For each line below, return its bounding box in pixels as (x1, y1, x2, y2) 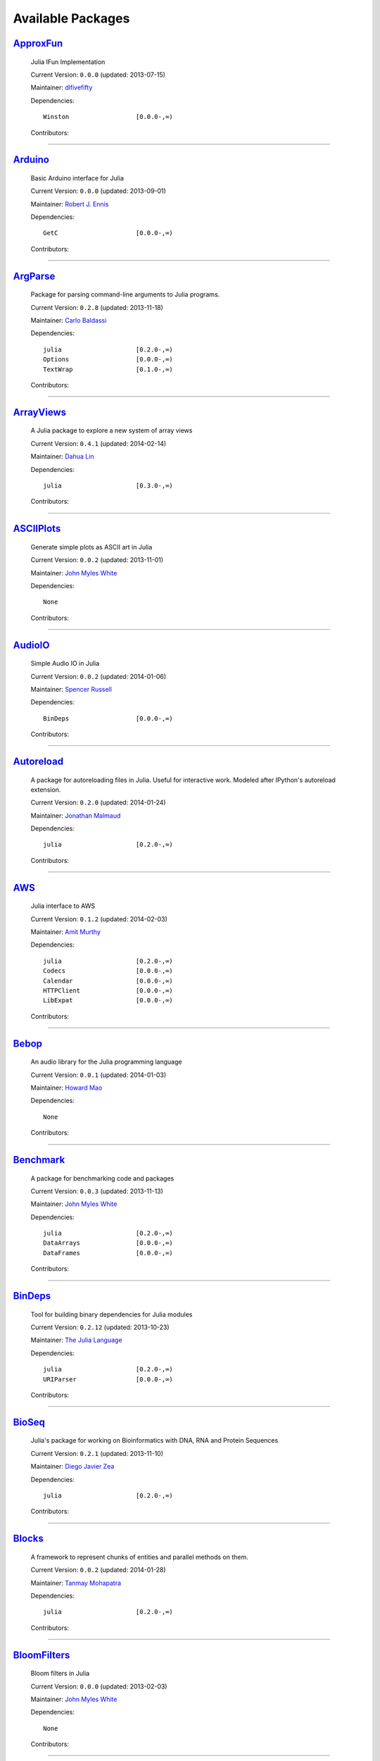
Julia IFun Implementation (30, 57, 106, 66)
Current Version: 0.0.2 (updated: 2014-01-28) (30, 1566, 166, 1574)
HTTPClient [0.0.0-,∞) (43, 986, 174, 995)
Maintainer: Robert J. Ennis (30, 199, 109, 208)
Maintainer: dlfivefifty (30, 83, 93, 92)
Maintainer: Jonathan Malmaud (30, 811, 121, 820)
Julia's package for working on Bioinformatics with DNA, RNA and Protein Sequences (30, 1436, 279, 1445)
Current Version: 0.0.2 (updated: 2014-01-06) (30, 672, 167, 680)
